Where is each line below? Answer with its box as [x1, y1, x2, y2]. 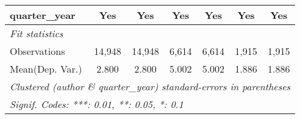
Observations [10, 44, 65, 58]
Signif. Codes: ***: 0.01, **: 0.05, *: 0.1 [10, 97, 184, 111]
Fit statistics [10, 26, 63, 40]
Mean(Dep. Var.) [10, 62, 82, 76]
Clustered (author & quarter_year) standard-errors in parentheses [10, 79, 291, 93]
